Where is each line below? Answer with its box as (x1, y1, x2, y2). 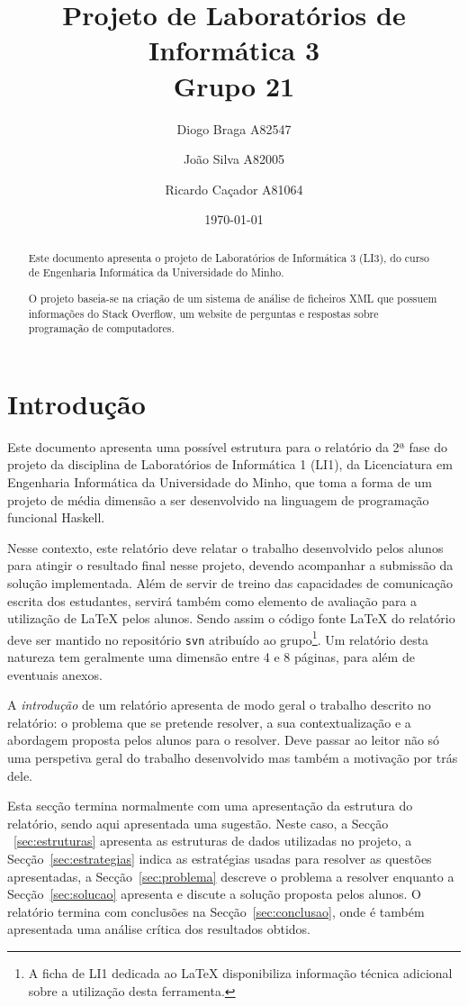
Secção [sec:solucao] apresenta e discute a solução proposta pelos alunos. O (7, 884, 421, 903)
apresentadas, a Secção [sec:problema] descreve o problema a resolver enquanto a (7, 866, 454, 885)
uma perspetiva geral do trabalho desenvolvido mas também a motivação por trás (7, 748, 458, 766)
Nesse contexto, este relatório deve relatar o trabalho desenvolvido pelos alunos (7, 538, 444, 557)
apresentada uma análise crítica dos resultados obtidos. (7, 920, 310, 938)
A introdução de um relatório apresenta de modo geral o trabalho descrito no (7, 695, 431, 714)
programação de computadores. (28, 321, 175, 336)
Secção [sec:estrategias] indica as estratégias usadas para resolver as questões (7, 848, 432, 867)
